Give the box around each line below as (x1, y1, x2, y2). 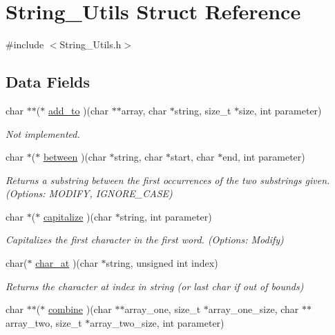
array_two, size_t (6, 315, 82, 329)
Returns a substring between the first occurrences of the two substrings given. (6, 172, 330, 187)
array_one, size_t (124, 302, 201, 316)
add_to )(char (48, 103, 109, 117)
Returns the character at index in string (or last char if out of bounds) (6, 278, 304, 293)
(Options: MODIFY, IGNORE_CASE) (6, 186, 173, 201)
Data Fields (6, 71, 90, 92)
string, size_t (174, 103, 231, 117)
